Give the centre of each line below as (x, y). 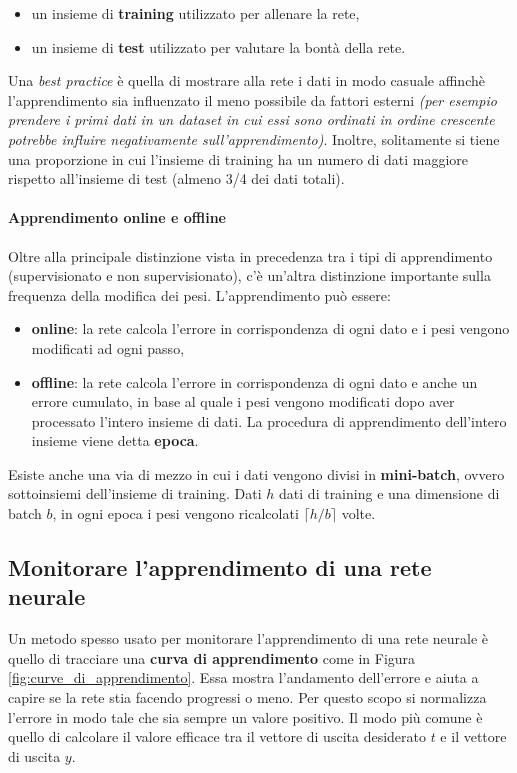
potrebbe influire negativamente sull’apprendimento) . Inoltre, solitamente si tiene (254, 138)
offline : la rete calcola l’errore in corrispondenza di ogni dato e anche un (254, 381)
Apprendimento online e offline (117, 217)
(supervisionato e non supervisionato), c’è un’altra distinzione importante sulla (249, 275)
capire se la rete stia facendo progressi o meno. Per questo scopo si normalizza (247, 697)
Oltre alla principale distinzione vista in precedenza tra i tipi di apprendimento (250, 255)
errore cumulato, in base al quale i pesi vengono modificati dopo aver (243, 401)
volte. (358, 513)
